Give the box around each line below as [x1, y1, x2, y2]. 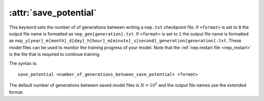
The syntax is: [9, 60, 38, 66]
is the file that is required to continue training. [9, 51, 101, 57]
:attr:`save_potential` [9, 7, 97, 18]
